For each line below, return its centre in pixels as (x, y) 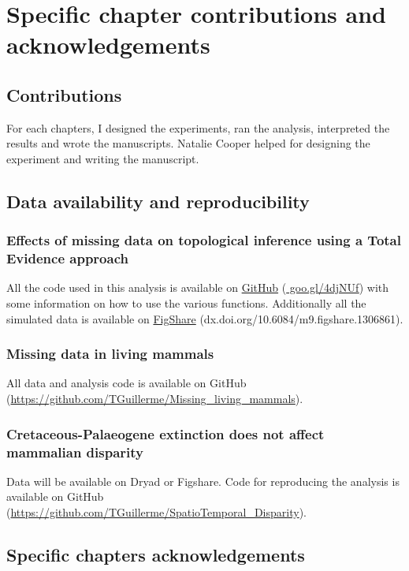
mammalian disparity (75, 452)
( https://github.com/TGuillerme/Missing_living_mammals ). (155, 399)
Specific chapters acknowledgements (156, 554)
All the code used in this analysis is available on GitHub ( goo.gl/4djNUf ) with (198, 287)
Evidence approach (67, 258)
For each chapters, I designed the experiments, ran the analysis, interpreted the (198, 127)
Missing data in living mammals (110, 354)
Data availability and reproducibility (158, 201)
